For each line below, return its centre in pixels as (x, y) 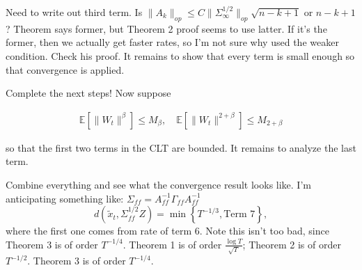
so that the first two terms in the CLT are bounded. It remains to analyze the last (181, 147)
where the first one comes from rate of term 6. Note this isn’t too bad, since (167, 231)
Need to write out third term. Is (74, 12)
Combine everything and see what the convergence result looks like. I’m (158, 184)
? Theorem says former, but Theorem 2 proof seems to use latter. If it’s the (166, 28)
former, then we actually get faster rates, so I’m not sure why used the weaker (172, 42)
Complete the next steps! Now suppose (88, 93)
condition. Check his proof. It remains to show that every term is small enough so (180, 55)
